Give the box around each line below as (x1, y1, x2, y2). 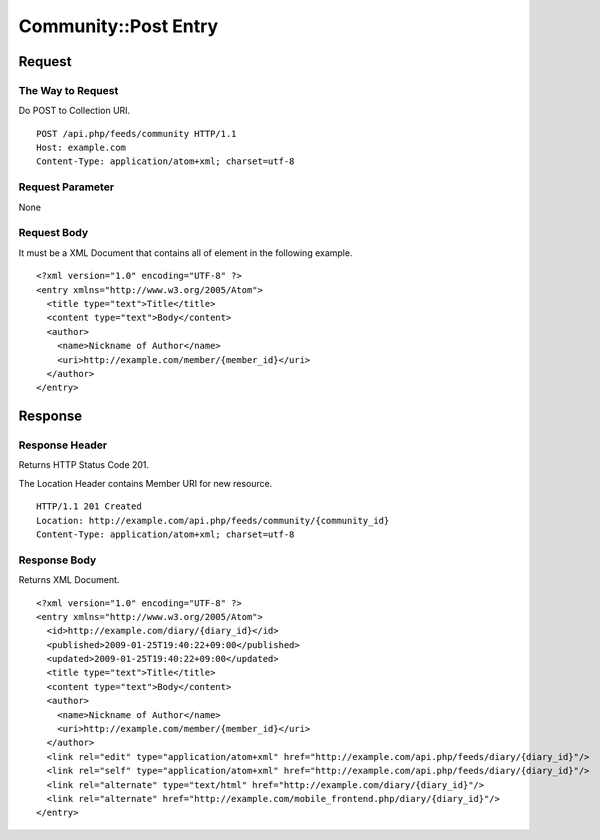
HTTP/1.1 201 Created (36, 501, 142, 512)
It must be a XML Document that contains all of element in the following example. (18, 246, 353, 259)
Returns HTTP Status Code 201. (18, 459, 150, 471)
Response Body (18, 553, 97, 567)
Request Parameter (18, 180, 115, 194)
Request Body (18, 226, 89, 240)
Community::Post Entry (18, 15, 219, 37)
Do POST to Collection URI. (18, 105, 131, 117)
